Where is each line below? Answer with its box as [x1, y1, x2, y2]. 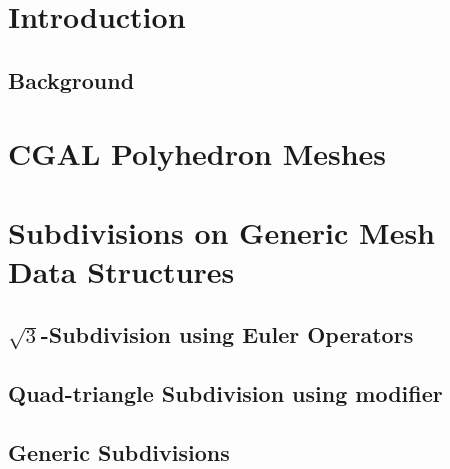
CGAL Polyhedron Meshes [8, 133, 387, 174]
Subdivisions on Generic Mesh [8, 211, 436, 252]
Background [8, 64, 135, 95]
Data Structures [8, 250, 235, 291]
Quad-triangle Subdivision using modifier [8, 378, 443, 409]
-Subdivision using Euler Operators [40, 319, 414, 350]
